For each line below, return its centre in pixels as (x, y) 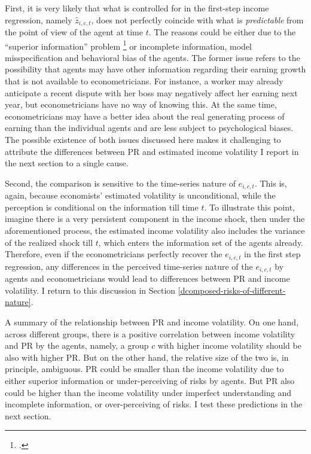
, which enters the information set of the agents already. (201, 242)
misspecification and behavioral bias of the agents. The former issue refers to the (153, 57)
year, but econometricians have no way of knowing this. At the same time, (141, 104)
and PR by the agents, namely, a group (77, 345)
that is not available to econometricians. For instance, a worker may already (144, 81)
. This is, (271, 183)
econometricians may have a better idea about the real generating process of (145, 116)
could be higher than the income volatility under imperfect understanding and (148, 392)
